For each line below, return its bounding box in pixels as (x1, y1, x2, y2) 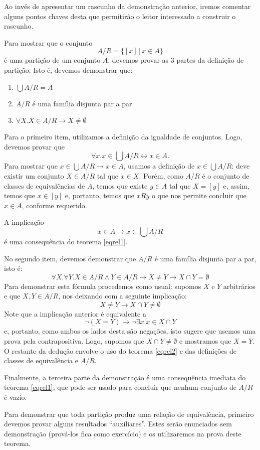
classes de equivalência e (4, 355, 78, 366)
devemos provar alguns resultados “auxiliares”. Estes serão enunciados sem (4, 418, 232, 429)
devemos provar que (4, 141, 65, 152)
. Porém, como (139, 170, 183, 181)
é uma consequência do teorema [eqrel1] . (4, 236, 128, 246)
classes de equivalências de (4, 180, 85, 191)
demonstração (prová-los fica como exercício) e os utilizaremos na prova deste (4, 428, 241, 438)
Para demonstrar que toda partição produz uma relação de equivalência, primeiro (4, 408, 254, 419)
